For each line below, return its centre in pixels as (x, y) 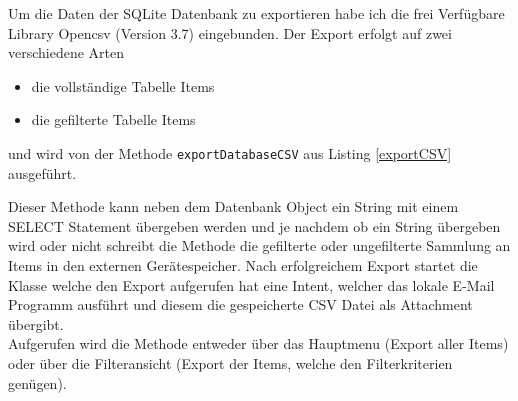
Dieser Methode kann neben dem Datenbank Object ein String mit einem (233, 206)
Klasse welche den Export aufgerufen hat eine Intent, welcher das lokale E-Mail (251, 284)
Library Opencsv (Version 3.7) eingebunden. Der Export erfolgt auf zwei (230, 32)
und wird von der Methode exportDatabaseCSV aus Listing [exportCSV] (230, 152)
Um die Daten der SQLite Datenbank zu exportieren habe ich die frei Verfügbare (256, 13)
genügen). (37, 382)
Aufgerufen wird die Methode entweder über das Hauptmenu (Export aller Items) (258, 343)
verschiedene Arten (66, 52)
